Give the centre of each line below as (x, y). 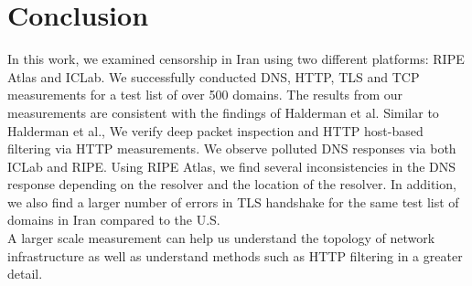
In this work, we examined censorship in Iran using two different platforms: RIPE (236, 59)
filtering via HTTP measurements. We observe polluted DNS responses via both (232, 148)
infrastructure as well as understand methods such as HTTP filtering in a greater (235, 255)
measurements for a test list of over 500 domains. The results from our (205, 95)
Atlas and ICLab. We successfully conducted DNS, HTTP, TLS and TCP (214, 76)
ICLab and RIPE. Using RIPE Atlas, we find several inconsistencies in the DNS (232, 166)
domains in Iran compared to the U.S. (114, 220)
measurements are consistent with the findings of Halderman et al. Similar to (223, 112)
